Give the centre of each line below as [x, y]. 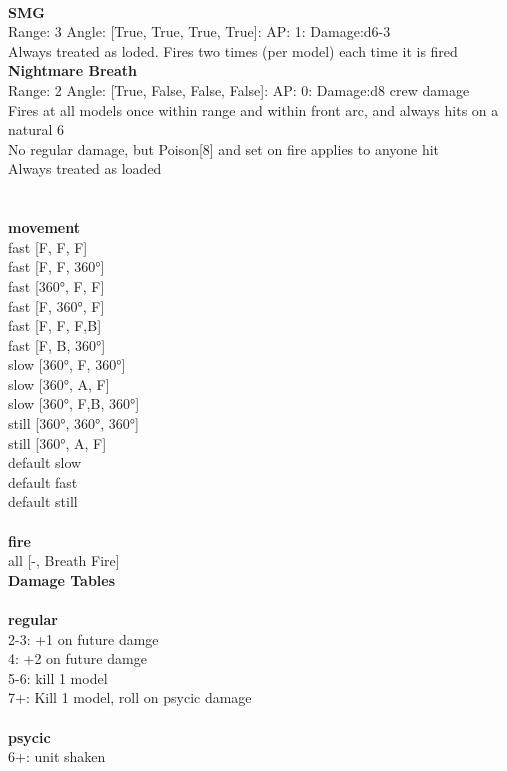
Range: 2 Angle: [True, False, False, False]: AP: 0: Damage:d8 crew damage [239, 89]
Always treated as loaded [85, 168]
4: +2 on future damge [77, 658]
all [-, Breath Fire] [64, 560]
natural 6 [36, 129]
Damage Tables [62, 579]
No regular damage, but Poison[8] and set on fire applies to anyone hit [224, 148]
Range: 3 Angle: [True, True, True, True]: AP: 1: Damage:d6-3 [199, 31]
